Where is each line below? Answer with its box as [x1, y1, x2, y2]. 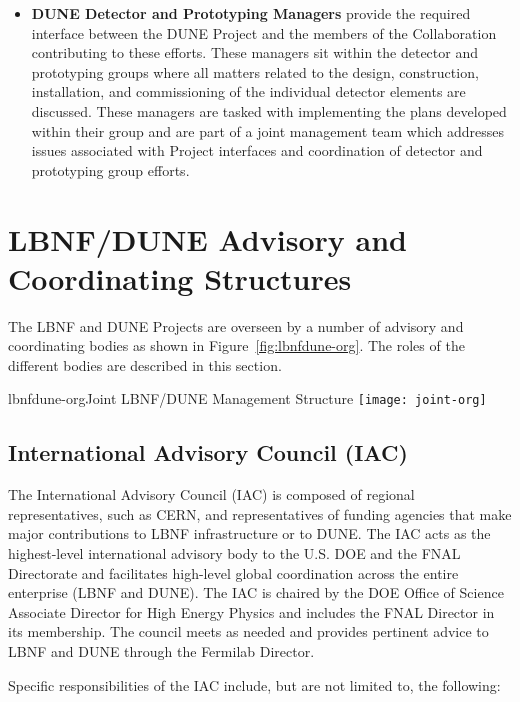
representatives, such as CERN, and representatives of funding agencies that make [8, 503, 512, 524]
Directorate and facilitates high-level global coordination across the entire [8, 562, 459, 583]
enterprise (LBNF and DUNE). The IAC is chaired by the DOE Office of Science [8, 582, 504, 603]
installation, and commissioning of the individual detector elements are [31, 81, 466, 102]
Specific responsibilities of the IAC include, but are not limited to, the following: [8, 674, 501, 695]
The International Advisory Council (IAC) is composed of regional [8, 484, 415, 505]
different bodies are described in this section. [8, 354, 282, 375]
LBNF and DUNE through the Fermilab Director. [8, 641, 315, 662]
